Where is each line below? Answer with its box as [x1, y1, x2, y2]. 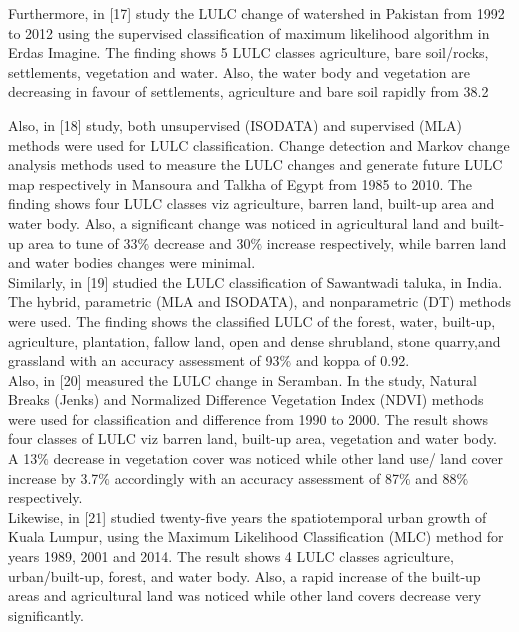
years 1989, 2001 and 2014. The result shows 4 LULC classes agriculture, [8, 546, 454, 567]
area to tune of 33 [28, 232, 138, 253]
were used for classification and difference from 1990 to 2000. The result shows [8, 408, 489, 429]
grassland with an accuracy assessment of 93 [8, 350, 280, 371]
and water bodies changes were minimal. [8, 252, 256, 273]
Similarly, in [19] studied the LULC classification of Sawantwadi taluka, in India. [8, 271, 503, 292]
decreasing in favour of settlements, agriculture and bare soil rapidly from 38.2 [8, 81, 489, 102]
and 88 [415, 467, 457, 488]
